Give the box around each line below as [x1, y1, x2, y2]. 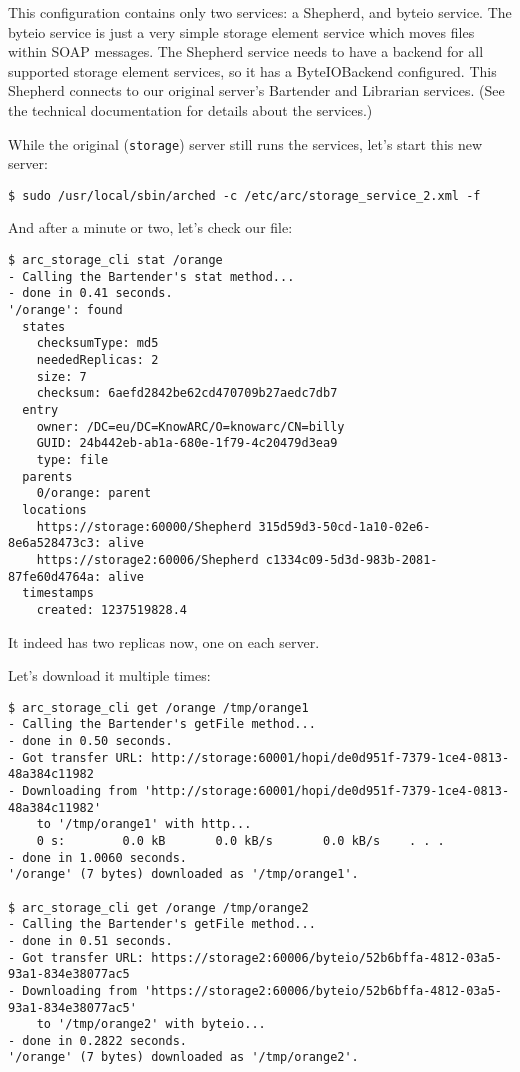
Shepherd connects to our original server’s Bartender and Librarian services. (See [8, 80, 505, 101]
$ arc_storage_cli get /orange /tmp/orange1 [8, 700, 309, 715]
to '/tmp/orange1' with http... [36, 817, 252, 832]
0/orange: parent [36, 486, 152, 501]
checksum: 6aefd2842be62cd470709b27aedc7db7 [36, 386, 338, 401]
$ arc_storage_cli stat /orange [8, 253, 223, 268]
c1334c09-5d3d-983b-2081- [265, 552, 438, 567]
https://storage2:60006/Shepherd [36, 552, 259, 567]
